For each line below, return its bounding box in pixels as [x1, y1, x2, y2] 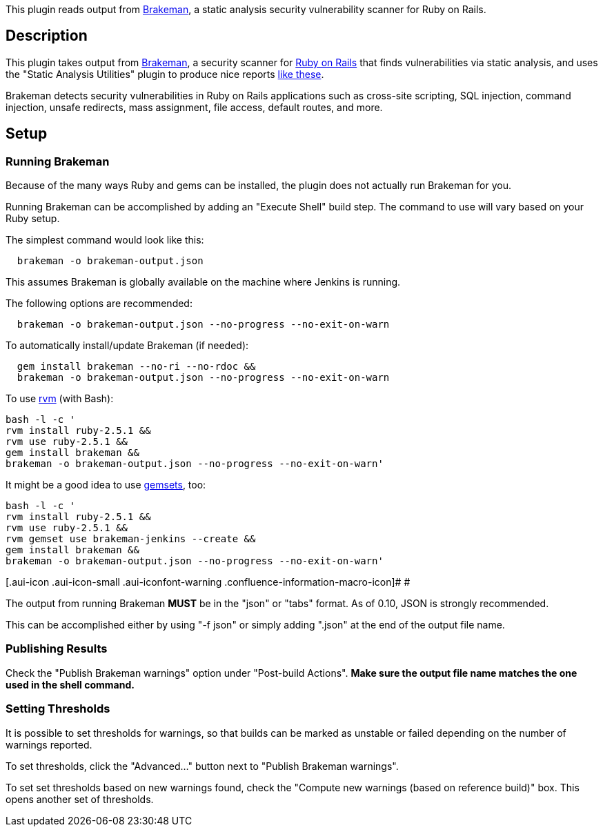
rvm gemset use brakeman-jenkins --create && [6, 533, 256, 545]
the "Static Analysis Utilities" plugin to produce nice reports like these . [6, 68, 324, 80]
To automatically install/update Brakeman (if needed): [6, 339, 249, 352]
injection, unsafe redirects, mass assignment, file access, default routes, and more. [6, 101, 383, 113]
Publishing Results [6, 642, 108, 656]
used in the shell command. [6, 678, 135, 691]
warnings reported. [6, 738, 92, 751]
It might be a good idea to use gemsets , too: [6, 479, 206, 491]
